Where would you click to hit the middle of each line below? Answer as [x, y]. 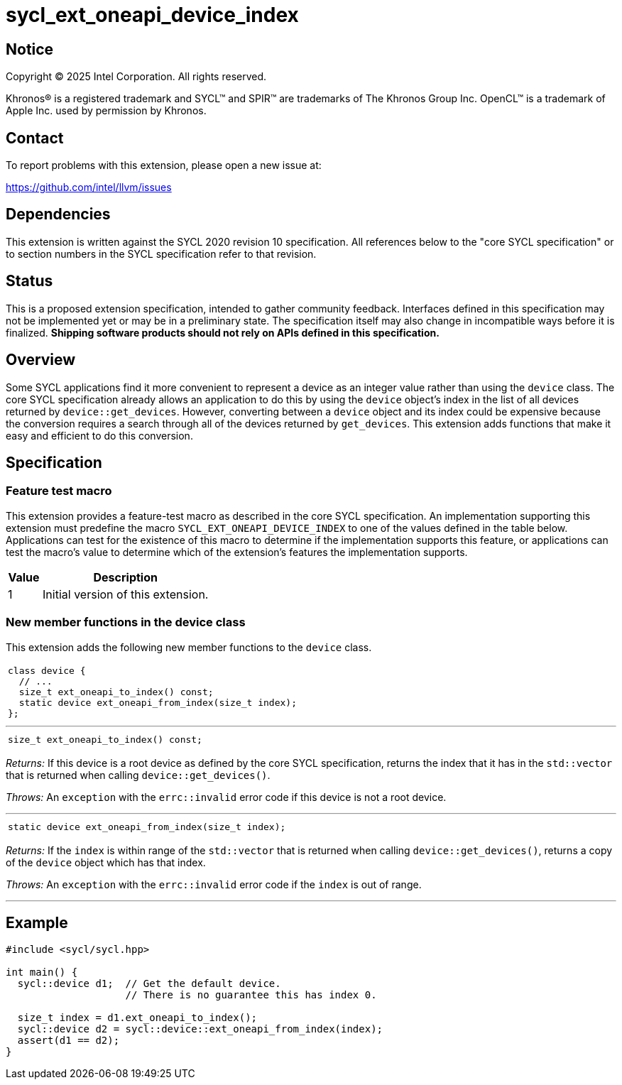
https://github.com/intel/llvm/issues [89, 187]
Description [125, 577]
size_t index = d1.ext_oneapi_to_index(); [137, 1018]
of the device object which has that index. [106, 862]
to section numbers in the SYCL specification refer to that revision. [161, 253]
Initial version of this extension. [126, 594]
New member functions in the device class [126, 622]
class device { [47, 670]
